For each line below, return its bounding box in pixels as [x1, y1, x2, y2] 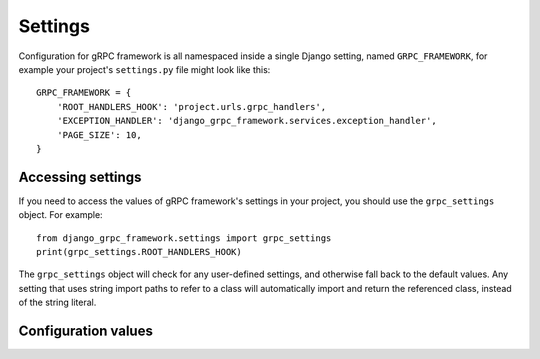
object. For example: [18, 209, 104, 221]
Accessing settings [18, 168, 142, 185]
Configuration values [18, 322, 154, 339]
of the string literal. [18, 296, 97, 309]
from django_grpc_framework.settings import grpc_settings [36, 232, 332, 244]
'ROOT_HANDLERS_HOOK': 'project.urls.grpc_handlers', [56, 101, 327, 112]
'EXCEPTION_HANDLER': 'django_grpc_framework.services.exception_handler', [56, 115, 437, 127]
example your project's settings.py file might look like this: [18, 63, 271, 75]
